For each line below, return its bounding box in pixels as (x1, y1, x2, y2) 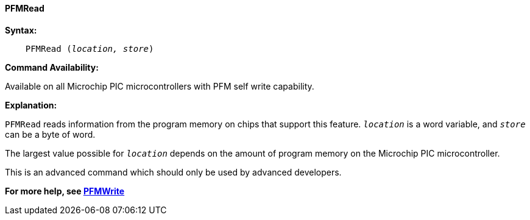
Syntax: (5, 24, 37, 35)
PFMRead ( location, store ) (25, 43, 154, 54)
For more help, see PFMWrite (5, 185, 125, 196)
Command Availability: (5, 62, 99, 73)
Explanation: (5, 99, 57, 110)
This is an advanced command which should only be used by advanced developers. (5, 166, 342, 177)
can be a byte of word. (5, 129, 96, 140)
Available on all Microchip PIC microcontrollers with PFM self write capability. (5, 80, 314, 91)
